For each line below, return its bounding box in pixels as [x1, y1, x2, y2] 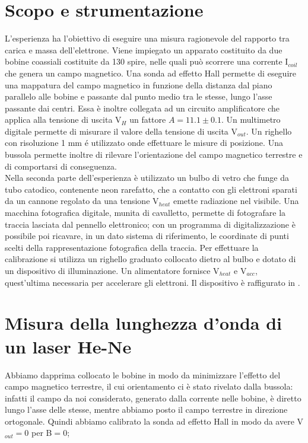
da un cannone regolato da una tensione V [5, 195, 159, 207]
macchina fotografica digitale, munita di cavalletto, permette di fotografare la [5, 206, 286, 219]
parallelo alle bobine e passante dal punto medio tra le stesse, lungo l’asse [5, 90, 272, 103]
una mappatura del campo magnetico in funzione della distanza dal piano [5, 78, 272, 91]
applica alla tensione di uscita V [5, 113, 122, 126]
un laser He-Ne [5, 334, 132, 358]
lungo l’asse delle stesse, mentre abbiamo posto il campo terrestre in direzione [5, 403, 288, 416]
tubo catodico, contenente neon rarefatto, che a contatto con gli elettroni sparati [5, 183, 297, 195]
